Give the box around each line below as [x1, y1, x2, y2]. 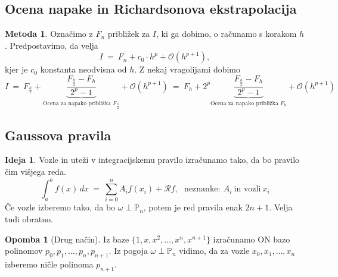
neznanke [184, 185, 218, 194]
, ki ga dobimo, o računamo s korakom [156, 27, 297, 40]
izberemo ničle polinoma [5, 258, 94, 270]
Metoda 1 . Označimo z [5, 27, 93, 40]
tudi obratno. [5, 213, 53, 225]
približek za [107, 27, 150, 40]
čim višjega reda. [5, 165, 66, 178]
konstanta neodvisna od [40, 63, 127, 75]
